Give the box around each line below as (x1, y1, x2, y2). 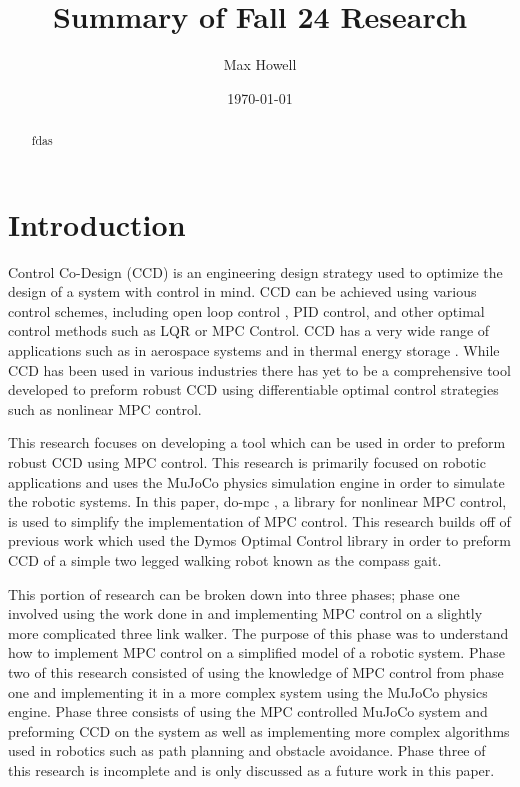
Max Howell (223, 54, 297, 75)
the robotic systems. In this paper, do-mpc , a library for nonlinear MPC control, (8, 491, 507, 512)
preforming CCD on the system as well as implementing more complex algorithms (8, 720, 510, 741)
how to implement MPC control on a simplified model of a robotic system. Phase (8, 642, 505, 663)
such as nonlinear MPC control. (8, 398, 202, 419)
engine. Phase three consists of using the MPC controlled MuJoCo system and (8, 701, 488, 722)
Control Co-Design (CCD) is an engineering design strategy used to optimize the (8, 261, 503, 282)
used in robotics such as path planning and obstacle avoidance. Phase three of (8, 740, 486, 761)
